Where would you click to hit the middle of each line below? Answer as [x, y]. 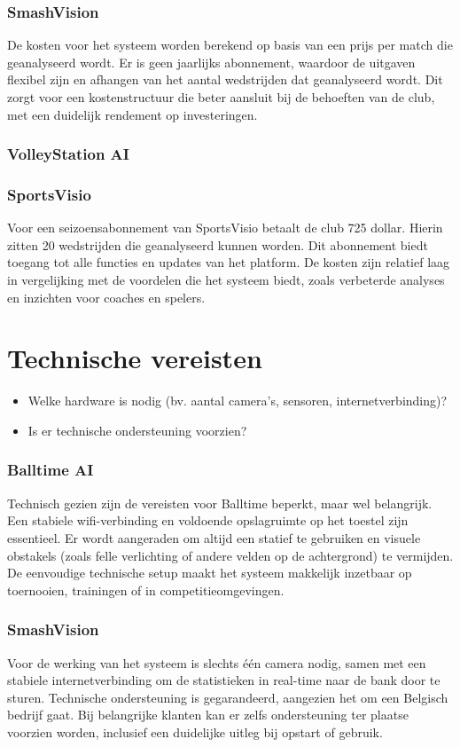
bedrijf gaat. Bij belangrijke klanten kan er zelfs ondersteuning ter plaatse [208, 715]
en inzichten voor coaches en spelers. [106, 297]
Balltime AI [51, 470]
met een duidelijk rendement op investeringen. [133, 114]
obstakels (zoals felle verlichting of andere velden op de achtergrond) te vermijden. [230, 555]
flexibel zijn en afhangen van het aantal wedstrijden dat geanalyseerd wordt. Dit [225, 79]
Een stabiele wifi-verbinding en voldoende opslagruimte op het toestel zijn [208, 520]
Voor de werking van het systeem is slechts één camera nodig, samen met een [217, 662]
